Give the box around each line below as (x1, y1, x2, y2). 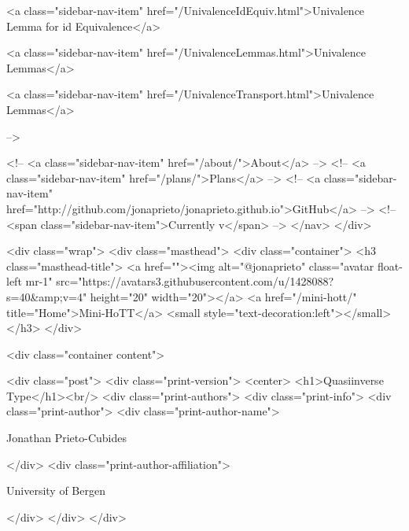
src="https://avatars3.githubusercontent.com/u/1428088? (56, 273, 334, 289)
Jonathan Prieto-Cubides (6, 430, 127, 446)
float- (377, 257, 403, 274)
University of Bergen (6, 482, 105, 499)
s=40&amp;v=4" (6, 288, 87, 304)
